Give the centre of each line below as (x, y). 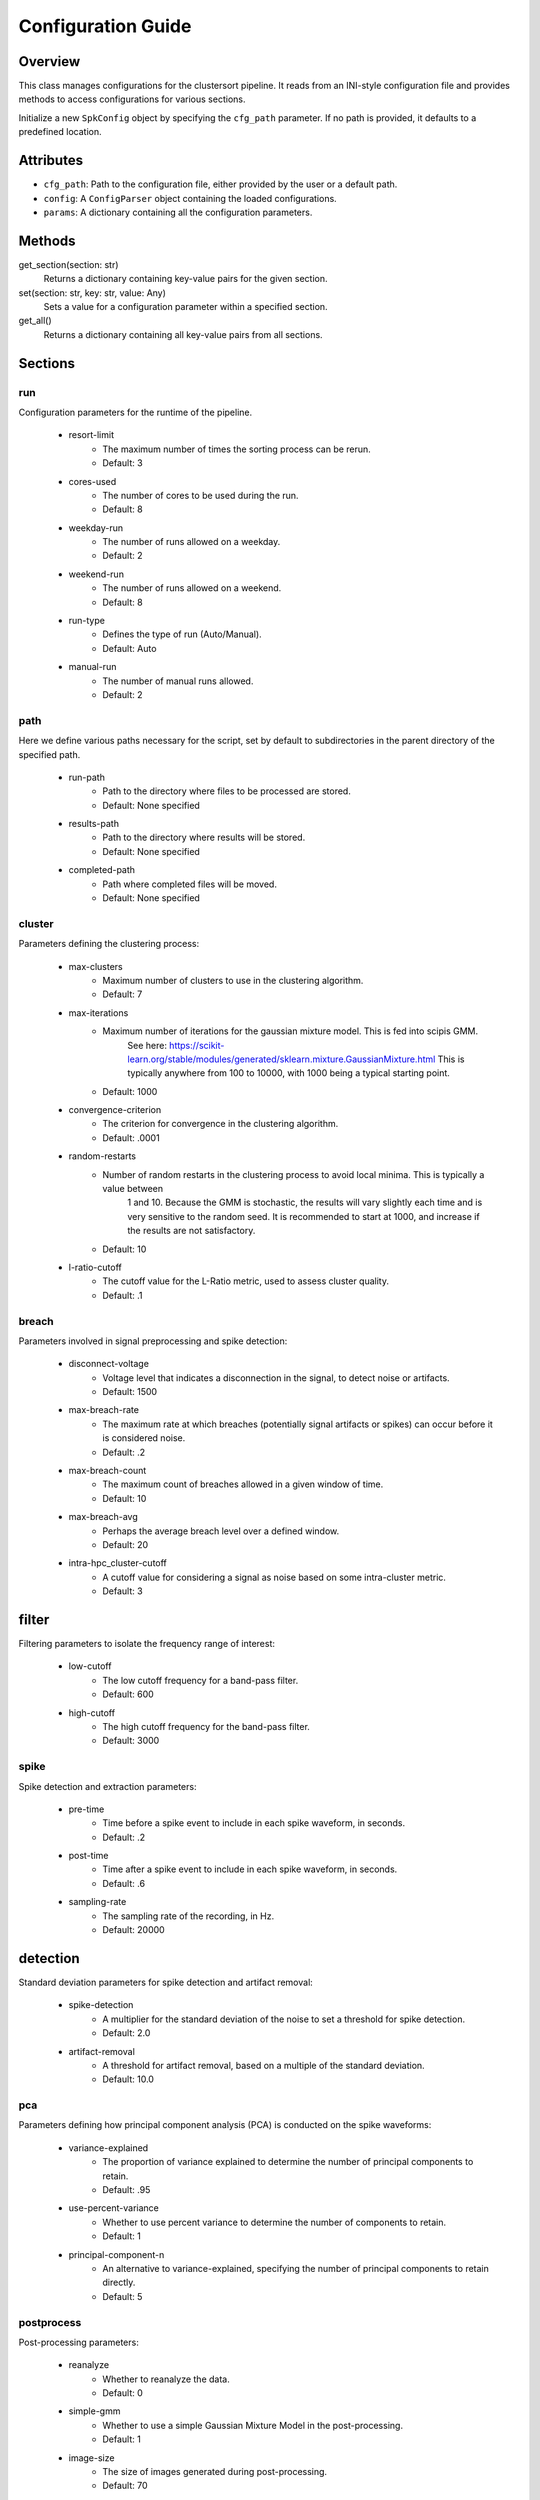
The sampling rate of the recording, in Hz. (188, 1916)
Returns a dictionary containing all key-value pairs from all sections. (183, 334)
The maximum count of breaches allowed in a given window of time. (243, 1484)
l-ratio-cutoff (95, 1267)
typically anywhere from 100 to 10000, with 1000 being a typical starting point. (288, 1073)
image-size (91, 2457)
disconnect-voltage (109, 1364)
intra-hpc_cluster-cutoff (117, 1563)
